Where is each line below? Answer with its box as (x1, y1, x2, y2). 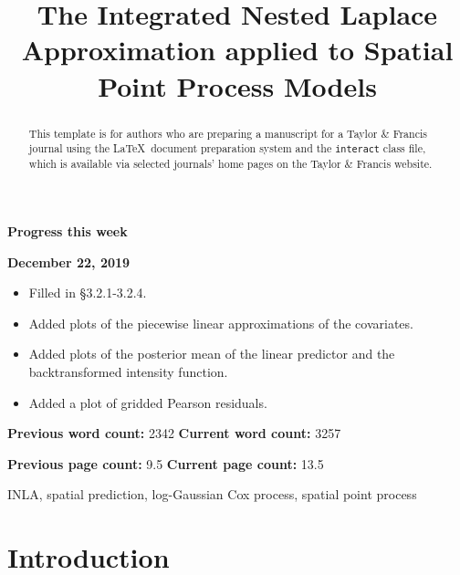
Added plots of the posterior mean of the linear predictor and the (28, 344, 395, 363)
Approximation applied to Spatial (21, 31, 454, 68)
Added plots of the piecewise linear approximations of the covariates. (28, 313, 413, 332)
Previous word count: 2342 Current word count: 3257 (7, 423, 341, 443)
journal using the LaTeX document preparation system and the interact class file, (28, 141, 426, 156)
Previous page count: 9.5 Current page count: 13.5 (7, 454, 324, 473)
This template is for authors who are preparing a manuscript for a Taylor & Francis (28, 125, 427, 141)
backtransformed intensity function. (28, 361, 228, 381)
